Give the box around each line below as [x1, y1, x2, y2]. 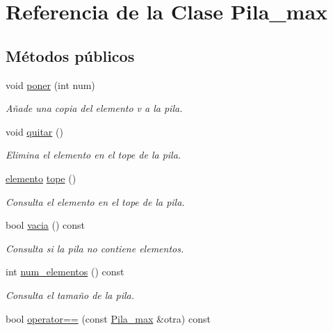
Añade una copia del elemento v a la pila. [6, 101, 183, 115]
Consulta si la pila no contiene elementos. [6, 241, 184, 255]
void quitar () [6, 124, 63, 138]
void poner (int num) [6, 77, 95, 92]
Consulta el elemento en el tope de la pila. [6, 194, 185, 209]
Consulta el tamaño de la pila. [6, 287, 135, 302]
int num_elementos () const [6, 264, 124, 279]
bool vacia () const [6, 218, 86, 232]
